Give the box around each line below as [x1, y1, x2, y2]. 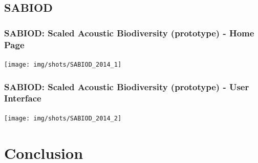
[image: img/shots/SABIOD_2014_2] [4, 114, 122, 122]
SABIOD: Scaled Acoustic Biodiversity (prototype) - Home [4, 26, 254, 39]
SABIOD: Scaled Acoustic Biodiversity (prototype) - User [4, 80, 249, 93]
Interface [4, 92, 41, 105]
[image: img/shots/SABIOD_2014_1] [4, 60, 122, 68]
